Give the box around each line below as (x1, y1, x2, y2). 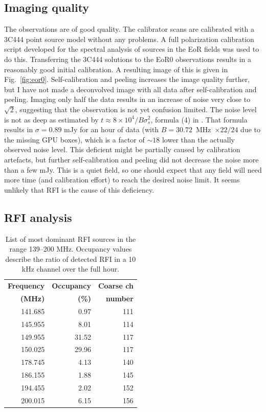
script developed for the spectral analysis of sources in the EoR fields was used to (4, 44, 259, 54)
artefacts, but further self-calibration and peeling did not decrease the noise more (4, 154, 259, 164)
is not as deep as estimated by (4, 114, 99, 125)
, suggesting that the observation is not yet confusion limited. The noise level (15, 104, 257, 114)
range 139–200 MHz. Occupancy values (9, 243, 132, 254)
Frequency (8, 280, 45, 291)
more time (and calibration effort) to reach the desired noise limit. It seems (4, 174, 240, 185)
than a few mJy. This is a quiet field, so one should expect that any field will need (4, 164, 262, 175)
